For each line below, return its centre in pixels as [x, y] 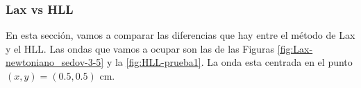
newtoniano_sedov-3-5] [55, 62]
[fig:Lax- [295, 48]
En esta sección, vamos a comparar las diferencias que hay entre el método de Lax [180, 35]
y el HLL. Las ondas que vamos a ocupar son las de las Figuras [140, 48]
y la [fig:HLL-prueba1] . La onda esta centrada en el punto [229, 62]
